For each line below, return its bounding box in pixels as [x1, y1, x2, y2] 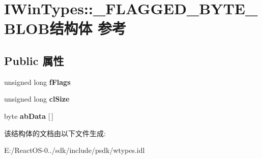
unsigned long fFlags [4, 76, 71, 87]
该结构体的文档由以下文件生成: [4, 128, 106, 138]
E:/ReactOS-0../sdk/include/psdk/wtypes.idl [4, 145, 145, 155]
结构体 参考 [49, 18, 127, 39]
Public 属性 [4, 52, 64, 68]
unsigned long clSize [4, 93, 70, 104]
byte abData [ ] [4, 110, 53, 121]
